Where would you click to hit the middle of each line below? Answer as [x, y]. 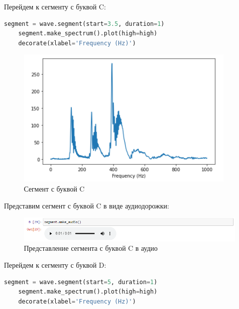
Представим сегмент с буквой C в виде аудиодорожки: [87, 205]
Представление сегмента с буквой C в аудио [91, 248]
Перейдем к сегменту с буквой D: [55, 264]
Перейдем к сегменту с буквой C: [55, 6]
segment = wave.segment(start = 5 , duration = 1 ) [81, 282]
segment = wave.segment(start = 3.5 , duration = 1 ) [84, 24]
